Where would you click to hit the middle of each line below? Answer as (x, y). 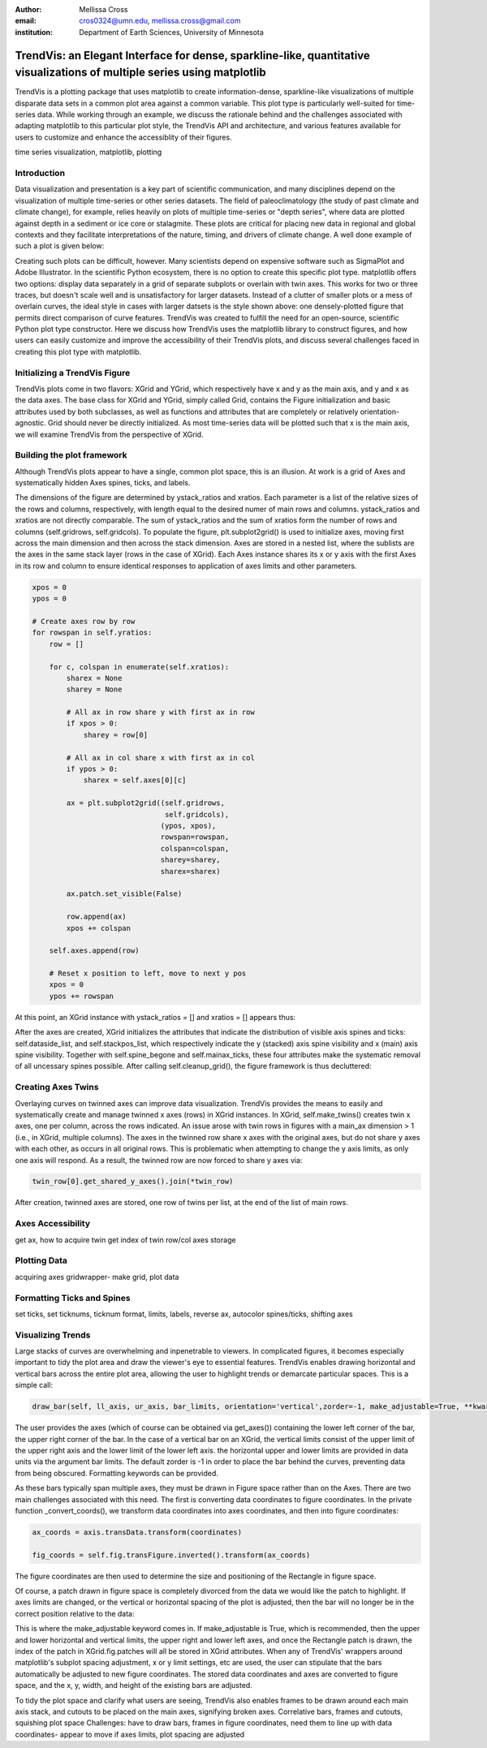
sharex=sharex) (190, 871)
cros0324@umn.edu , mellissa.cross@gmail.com (160, 21)
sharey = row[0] (116, 735)
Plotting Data (41, 1260)
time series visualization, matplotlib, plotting (88, 152)
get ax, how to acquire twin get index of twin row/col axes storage (125, 1240)
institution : (34, 32)
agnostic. (30, 423)
